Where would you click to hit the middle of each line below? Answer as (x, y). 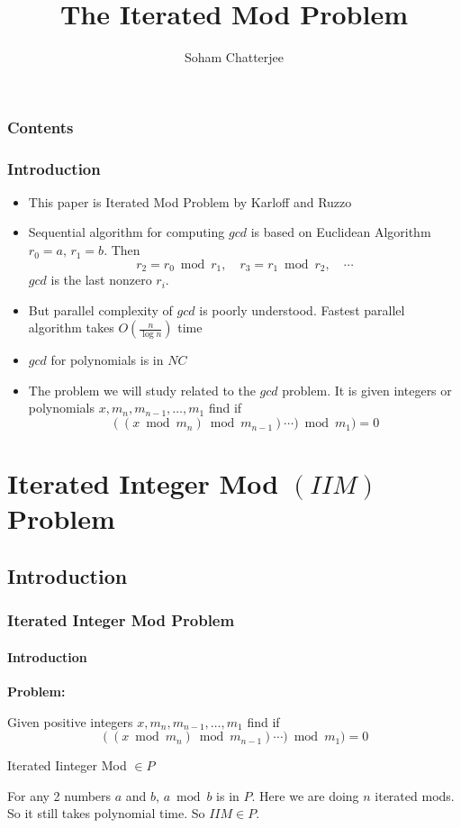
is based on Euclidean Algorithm (341, 232)
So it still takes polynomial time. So (106, 813)
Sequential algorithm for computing (127, 232)
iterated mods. (415, 795)
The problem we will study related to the (142, 390)
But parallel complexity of (100, 309)
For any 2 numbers (59, 795)
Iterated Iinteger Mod (67, 765)
